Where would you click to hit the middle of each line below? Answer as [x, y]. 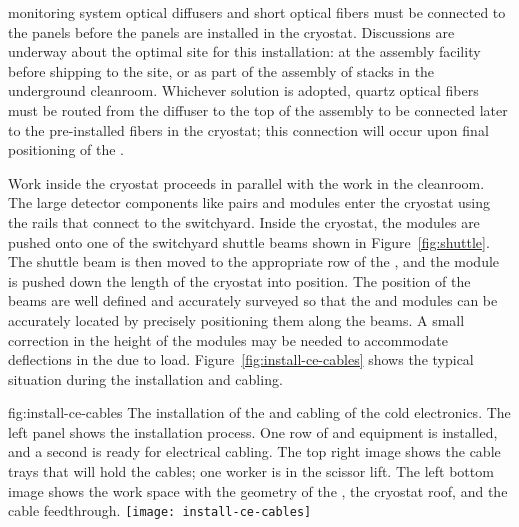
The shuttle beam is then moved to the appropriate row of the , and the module [254, 261]
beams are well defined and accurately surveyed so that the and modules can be [253, 300]
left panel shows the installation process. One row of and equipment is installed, [253, 431]
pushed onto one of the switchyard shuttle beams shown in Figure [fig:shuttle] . [249, 241]
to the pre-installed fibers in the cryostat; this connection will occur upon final [248, 129]
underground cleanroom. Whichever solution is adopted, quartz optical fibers [243, 90]
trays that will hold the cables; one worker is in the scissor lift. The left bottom [251, 471]
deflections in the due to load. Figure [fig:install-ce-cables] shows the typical [241, 359]
